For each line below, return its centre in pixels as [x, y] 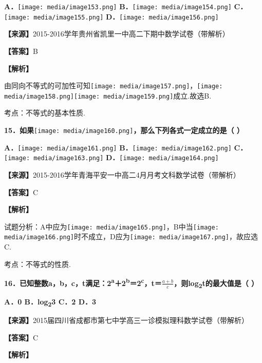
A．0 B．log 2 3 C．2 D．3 [50, 302]
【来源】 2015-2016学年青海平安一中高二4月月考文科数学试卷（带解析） [122, 174]
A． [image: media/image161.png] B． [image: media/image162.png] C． [126, 147]
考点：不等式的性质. [38, 264]
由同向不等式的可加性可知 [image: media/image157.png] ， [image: [114, 85]
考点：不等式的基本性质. [45, 113]
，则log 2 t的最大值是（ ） [216, 283]
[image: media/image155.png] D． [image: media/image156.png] [111, 16]
